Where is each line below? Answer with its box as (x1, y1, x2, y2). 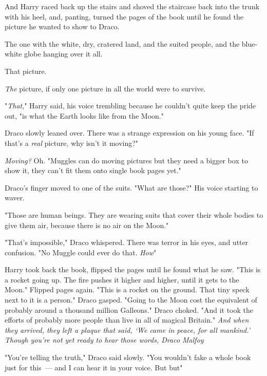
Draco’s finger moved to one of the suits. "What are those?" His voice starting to (5, 182, 258, 193)
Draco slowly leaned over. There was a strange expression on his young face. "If (5, 127, 254, 138)
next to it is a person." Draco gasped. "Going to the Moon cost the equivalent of (5, 294, 257, 305)
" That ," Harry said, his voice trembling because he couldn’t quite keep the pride (5, 100, 256, 111)
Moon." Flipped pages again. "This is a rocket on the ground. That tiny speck (5, 284, 250, 295)
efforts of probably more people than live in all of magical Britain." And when (5, 314, 249, 325)
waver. (5, 192, 25, 203)
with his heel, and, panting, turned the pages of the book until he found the (5, 11, 243, 22)
